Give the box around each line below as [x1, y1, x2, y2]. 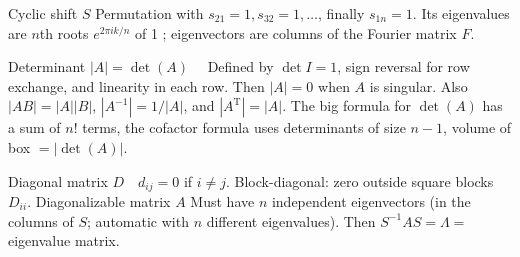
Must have [190, 191, 255, 212]
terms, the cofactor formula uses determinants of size [82, 117, 406, 138]
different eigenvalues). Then [206, 210, 376, 231]
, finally [318, 3, 365, 23]
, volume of [443, 117, 512, 138]
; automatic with [87, 210, 189, 231]
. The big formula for [282, 95, 412, 116]
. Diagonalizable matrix [27, 191, 171, 212]
